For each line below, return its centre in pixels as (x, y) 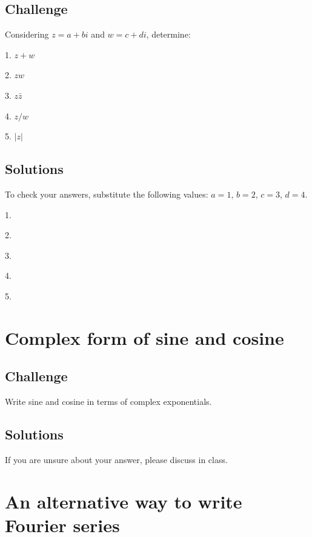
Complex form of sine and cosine (144, 337)
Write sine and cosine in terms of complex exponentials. (108, 402)
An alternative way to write (124, 501)
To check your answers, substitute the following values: (107, 194)
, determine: (168, 34)
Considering (27, 34)
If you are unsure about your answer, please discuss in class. (116, 459)
